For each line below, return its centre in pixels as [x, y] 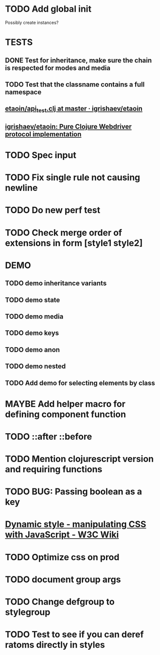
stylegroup [28, 612]
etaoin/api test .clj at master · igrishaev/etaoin [74, 109]
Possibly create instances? [32, 22]
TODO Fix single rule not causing [73, 178]
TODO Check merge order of [64, 232]
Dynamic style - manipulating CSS [76, 524]
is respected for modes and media [58, 68]
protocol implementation [43, 134]
